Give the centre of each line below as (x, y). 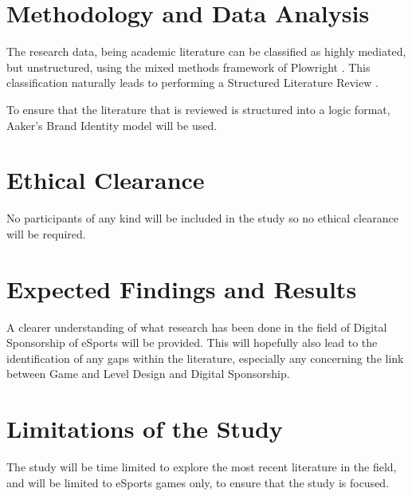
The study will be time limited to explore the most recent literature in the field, (202, 467)
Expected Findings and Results (182, 288)
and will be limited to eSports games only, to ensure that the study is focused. (198, 482)
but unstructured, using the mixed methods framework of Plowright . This (188, 67)
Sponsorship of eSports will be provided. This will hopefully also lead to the (192, 342)
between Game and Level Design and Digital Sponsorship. (148, 374)
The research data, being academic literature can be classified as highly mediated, (206, 51)
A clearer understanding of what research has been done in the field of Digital (197, 327)
